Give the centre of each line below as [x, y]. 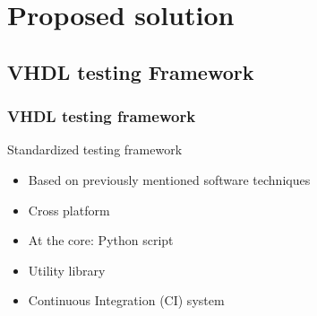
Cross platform [69, 210]
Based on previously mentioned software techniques [169, 179]
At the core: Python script [101, 240]
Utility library [67, 270]
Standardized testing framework [95, 149]
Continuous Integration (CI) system [126, 300]
